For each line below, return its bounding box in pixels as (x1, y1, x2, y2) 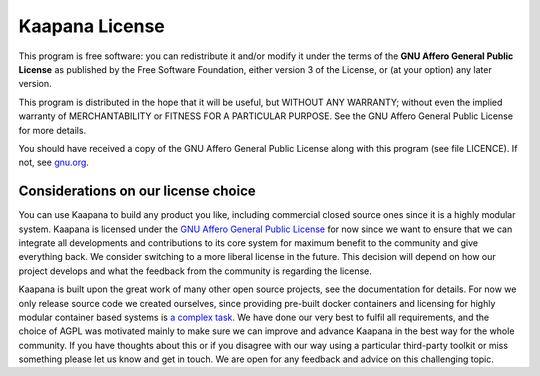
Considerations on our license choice (18, 183, 257, 200)
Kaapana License (18, 15, 165, 37)
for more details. (18, 124, 87, 136)
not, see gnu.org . (18, 156, 90, 169)
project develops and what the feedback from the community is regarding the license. (18, 265, 372, 277)
